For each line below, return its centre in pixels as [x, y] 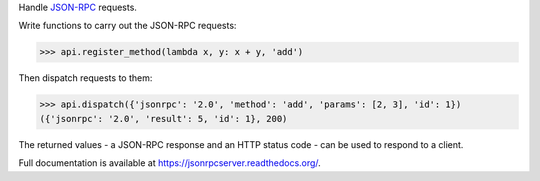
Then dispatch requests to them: [85, 78]
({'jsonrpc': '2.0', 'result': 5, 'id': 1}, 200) [163, 118]
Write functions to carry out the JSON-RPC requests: [127, 26]
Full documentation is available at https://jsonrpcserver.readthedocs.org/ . [170, 163]
